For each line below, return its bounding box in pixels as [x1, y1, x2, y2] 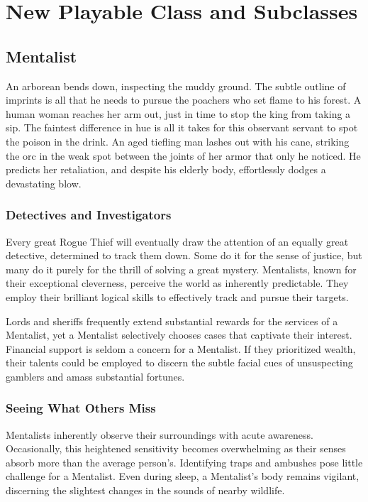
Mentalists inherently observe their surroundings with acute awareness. [6, 427, 313, 442]
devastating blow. [6, 175, 82, 190]
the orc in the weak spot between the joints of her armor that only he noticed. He [6, 148, 361, 163]
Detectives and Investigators [6, 206, 172, 224]
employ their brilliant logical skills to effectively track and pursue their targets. [6, 289, 349, 304]
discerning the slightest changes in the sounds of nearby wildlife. [6, 483, 285, 498]
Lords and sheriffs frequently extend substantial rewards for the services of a [6, 313, 338, 328]
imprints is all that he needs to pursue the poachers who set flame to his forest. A [6, 92, 362, 107]
